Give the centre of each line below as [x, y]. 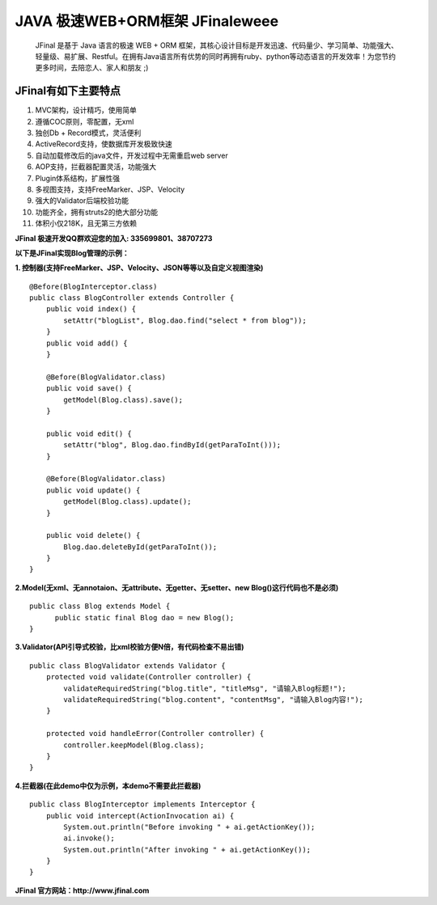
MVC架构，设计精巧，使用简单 [86, 110]
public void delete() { [93, 535]
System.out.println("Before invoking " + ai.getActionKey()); [189, 827]
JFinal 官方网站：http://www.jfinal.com [82, 890]
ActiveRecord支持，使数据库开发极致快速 [104, 144]
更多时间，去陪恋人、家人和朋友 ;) [92, 68]
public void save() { [89, 389]
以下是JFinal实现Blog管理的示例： [72, 253]
